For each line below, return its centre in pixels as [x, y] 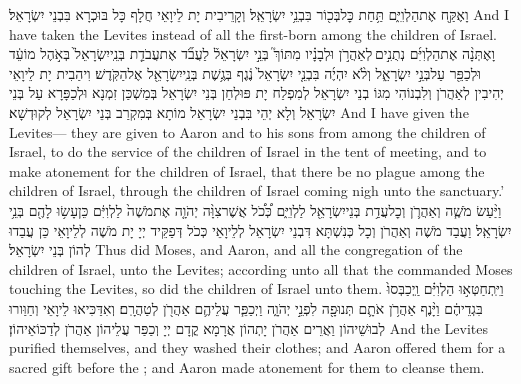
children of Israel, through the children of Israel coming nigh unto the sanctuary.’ [257, 190]
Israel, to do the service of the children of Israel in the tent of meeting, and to [248, 151]
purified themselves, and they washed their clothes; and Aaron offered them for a [257, 347]
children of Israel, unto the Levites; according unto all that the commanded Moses [261, 268]
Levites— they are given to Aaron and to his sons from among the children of [247, 131]
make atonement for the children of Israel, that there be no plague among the [247, 170]
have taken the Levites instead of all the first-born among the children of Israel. [253, 33]
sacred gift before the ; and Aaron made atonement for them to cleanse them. [247, 366]
